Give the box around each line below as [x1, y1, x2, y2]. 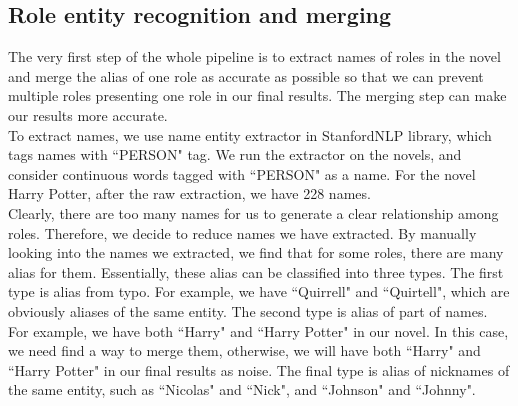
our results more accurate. [8, 104, 168, 125]
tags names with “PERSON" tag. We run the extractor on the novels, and [8, 144, 462, 165]
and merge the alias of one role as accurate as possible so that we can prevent [8, 65, 484, 86]
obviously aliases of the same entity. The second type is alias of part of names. [8, 300, 488, 321]
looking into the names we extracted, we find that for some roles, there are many [8, 242, 504, 263]
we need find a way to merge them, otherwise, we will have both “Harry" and [8, 340, 481, 361]
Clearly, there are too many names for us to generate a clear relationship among [8, 202, 499, 223]
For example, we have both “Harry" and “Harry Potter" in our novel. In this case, [8, 320, 509, 341]
